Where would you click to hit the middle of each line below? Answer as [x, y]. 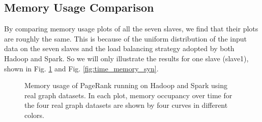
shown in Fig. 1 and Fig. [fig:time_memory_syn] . [81, 68]
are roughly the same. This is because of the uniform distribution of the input [125, 38]
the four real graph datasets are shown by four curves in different [126, 105]
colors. [35, 115]
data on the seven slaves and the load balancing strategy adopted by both [119, 48]
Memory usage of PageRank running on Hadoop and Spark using [126, 85]
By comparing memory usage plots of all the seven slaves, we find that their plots [131, 29]
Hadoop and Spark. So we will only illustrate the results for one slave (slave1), [126, 58]
